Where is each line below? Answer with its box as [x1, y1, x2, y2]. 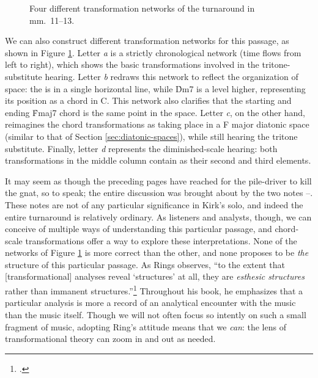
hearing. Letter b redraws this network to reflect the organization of [45, 70, 298, 82]
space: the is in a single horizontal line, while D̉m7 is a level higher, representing [5, 82, 306, 95]
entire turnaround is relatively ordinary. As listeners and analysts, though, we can [5, 210, 312, 223]
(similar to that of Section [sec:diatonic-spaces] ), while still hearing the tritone [5, 129, 298, 142]
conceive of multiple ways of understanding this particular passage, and [5, 222, 272, 235]
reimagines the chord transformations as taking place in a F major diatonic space [5, 118, 309, 131]
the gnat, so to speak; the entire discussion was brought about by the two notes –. [5, 186, 313, 199]
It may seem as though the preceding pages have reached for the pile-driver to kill [5, 174, 312, 187]
